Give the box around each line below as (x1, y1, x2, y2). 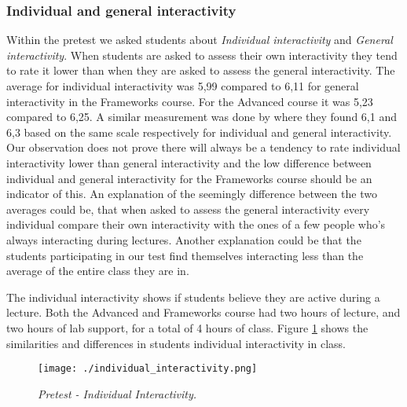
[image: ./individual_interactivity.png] (38, 363, 258, 375)
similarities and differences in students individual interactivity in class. (6, 335, 346, 351)
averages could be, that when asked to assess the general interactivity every (6, 200, 370, 217)
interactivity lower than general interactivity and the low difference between (6, 154, 372, 170)
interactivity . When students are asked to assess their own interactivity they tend (6, 46, 398, 63)
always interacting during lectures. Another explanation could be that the (6, 231, 361, 247)
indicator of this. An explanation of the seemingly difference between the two (6, 185, 377, 202)
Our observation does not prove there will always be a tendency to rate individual (6, 139, 401, 156)
